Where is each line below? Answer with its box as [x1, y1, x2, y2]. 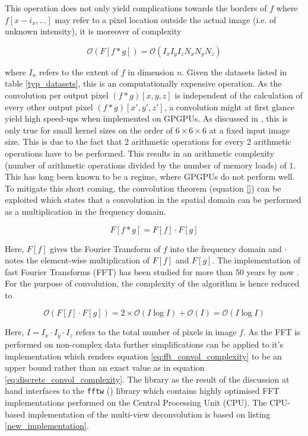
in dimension [128, 65, 174, 78]
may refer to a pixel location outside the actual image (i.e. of [55, 13, 277, 26]
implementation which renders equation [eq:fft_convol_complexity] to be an [5, 349, 282, 362]
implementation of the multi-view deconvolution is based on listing [27, 408, 271, 420]
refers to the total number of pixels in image [75, 326, 237, 338]
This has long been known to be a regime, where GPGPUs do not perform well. [5, 170, 295, 183]
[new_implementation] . [5, 419, 89, 432]
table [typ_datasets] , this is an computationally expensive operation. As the [5, 77, 282, 90]
